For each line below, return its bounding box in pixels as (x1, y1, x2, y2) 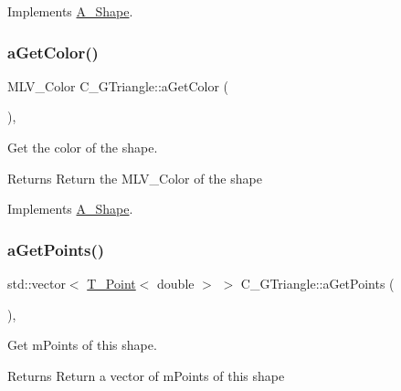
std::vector (7, 274, 66, 292)
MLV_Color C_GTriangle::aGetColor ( (7, 76, 229, 95)
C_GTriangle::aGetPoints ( (240, 274, 395, 292)
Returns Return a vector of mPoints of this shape (7, 365, 285, 385)
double (157, 274, 195, 292)
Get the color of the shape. (7, 138, 158, 156)
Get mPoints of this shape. (7, 335, 157, 354)
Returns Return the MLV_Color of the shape (7, 168, 262, 187)
